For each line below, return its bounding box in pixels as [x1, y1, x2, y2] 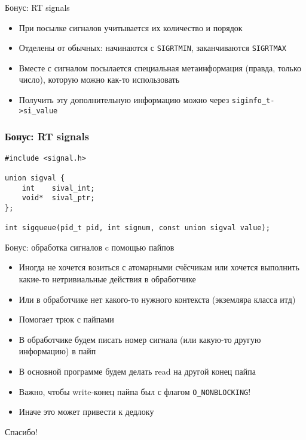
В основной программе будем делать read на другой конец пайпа [19, 364, 256, 377]
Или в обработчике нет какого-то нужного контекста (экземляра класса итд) [19, 293, 296, 305]
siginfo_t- [231, 97, 275, 106]
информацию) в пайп [19, 345, 96, 357]
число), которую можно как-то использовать [19, 73, 180, 86]
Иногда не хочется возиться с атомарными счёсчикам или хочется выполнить [19, 261, 299, 273]
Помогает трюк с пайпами [19, 313, 114, 326]
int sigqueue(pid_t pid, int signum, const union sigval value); [5, 224, 270, 233]
